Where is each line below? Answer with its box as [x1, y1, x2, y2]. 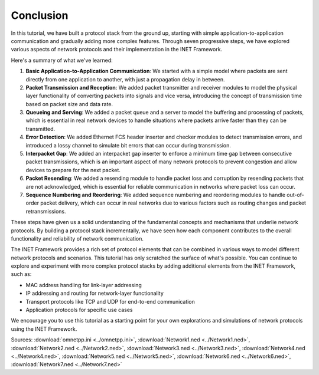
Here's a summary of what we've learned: [11, 57, 113, 64]
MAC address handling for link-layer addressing [25, 281, 142, 288]
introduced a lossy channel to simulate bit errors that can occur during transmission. [25, 142, 232, 149]
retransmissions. [25, 208, 66, 215]
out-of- [287, 191, 304, 198]
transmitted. [25, 125, 56, 132]
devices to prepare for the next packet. [25, 166, 121, 173]
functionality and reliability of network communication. [11, 235, 144, 242]
